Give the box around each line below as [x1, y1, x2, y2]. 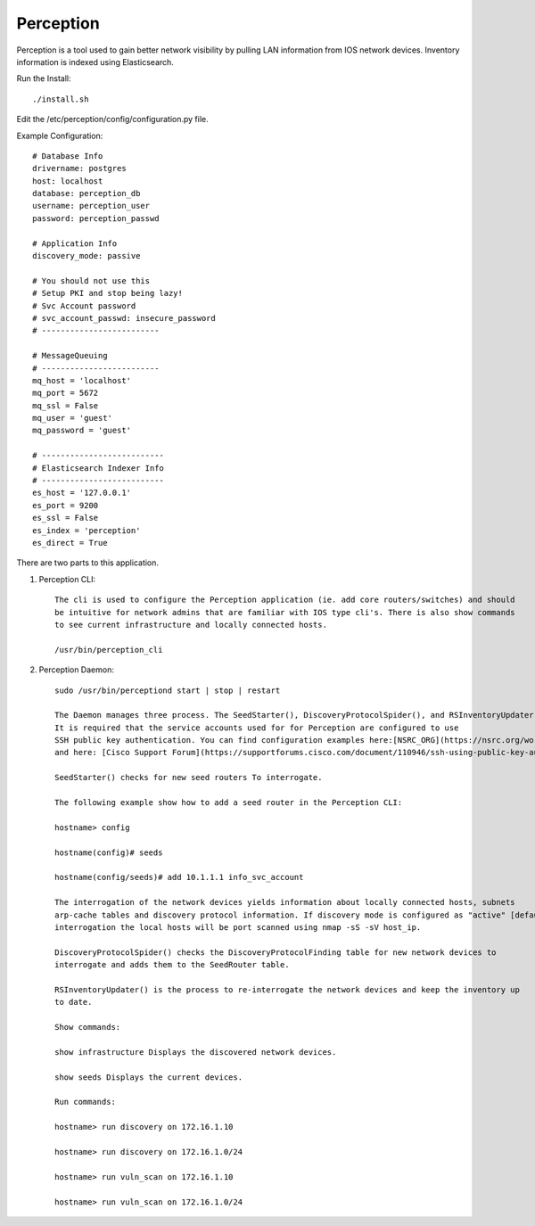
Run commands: [54, 1097, 116, 1107]
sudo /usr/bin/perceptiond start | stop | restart [54, 685, 281, 695]
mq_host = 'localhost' [32, 375, 132, 385]
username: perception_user [32, 201, 151, 211]
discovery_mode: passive [32, 251, 141, 261]
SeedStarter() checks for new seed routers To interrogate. [54, 772, 323, 783]
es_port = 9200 [32, 500, 99, 510]
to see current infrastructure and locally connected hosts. [54, 620, 327, 629]
